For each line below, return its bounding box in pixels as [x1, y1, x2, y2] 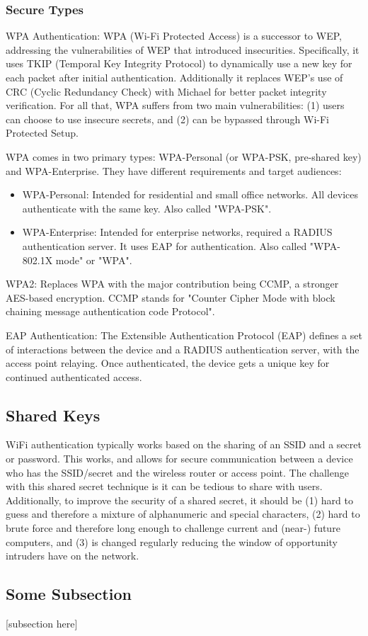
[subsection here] [6, 616, 78, 631]
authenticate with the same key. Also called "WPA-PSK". [22, 200, 272, 215]
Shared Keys [6, 404, 100, 426]
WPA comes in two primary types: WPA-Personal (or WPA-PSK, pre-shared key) [6, 149, 362, 164]
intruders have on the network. [6, 548, 139, 563]
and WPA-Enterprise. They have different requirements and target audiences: [6, 163, 342, 178]
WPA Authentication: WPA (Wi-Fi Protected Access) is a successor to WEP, [6, 28, 342, 43]
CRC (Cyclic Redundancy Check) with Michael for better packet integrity [6, 84, 327, 98]
